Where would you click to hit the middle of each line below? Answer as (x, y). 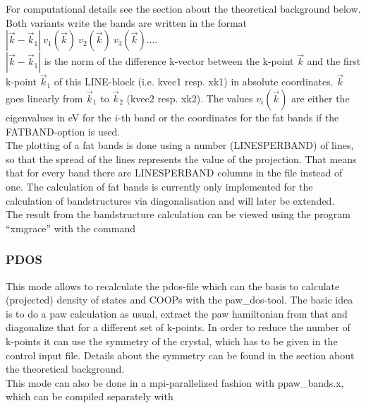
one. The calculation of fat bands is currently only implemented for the (159, 186)
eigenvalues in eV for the (59, 117)
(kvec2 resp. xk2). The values (190, 98)
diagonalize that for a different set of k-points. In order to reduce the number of (178, 327)
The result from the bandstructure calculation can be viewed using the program (178, 214)
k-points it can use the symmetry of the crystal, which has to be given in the (172, 341)
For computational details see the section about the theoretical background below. (183, 8)
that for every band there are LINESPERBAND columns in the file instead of (174, 173)
